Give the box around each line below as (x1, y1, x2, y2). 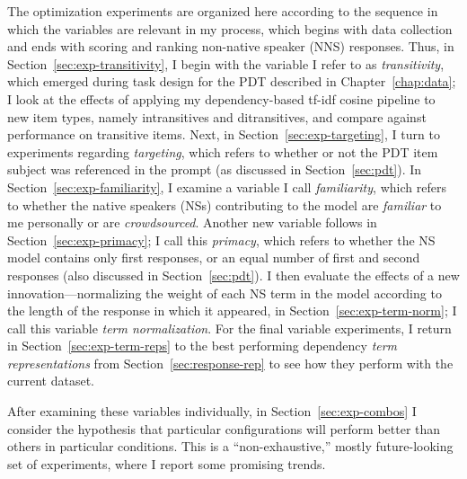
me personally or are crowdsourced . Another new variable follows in (7, 213, 377, 232)
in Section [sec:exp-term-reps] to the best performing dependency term (7, 336, 398, 355)
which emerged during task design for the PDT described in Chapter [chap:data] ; (7, 72, 456, 91)
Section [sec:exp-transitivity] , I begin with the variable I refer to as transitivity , (7, 54, 445, 73)
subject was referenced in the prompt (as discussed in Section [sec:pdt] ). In (7, 160, 422, 179)
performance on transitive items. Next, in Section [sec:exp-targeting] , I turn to (7, 125, 440, 144)
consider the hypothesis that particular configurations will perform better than (7, 419, 441, 438)
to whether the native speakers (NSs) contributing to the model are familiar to (7, 195, 442, 214)
